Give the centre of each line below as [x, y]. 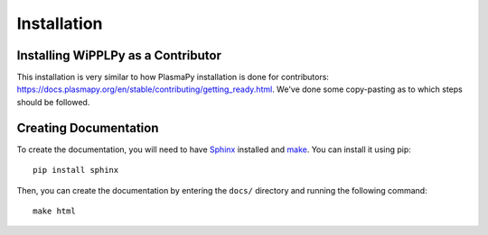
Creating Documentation [88, 127]
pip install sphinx [76, 170]
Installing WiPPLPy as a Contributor [119, 55]
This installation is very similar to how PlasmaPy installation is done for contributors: [173, 77]
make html [54, 211]
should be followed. [53, 102]
